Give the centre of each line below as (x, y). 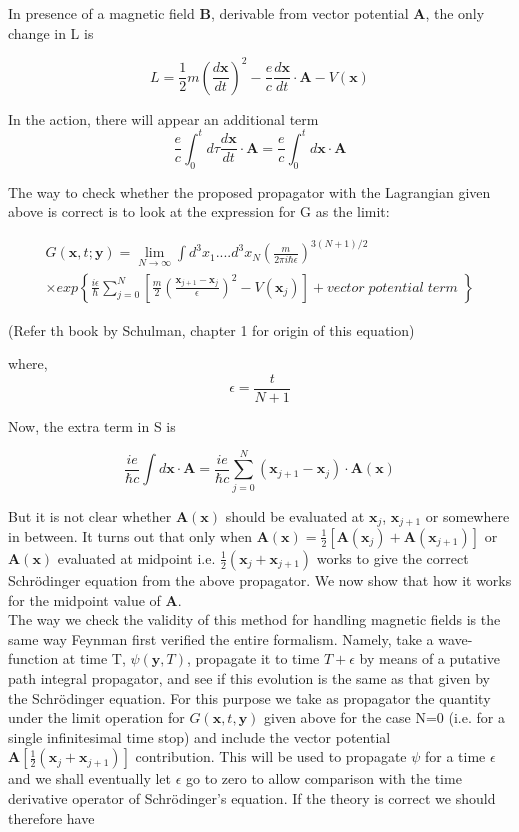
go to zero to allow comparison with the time (324, 778)
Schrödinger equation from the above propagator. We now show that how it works (260, 579)
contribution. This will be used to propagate (271, 756)
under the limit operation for (96, 717)
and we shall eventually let (90, 778)
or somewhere (467, 515)
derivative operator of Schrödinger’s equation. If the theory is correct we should (252, 797)
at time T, (94, 658)
